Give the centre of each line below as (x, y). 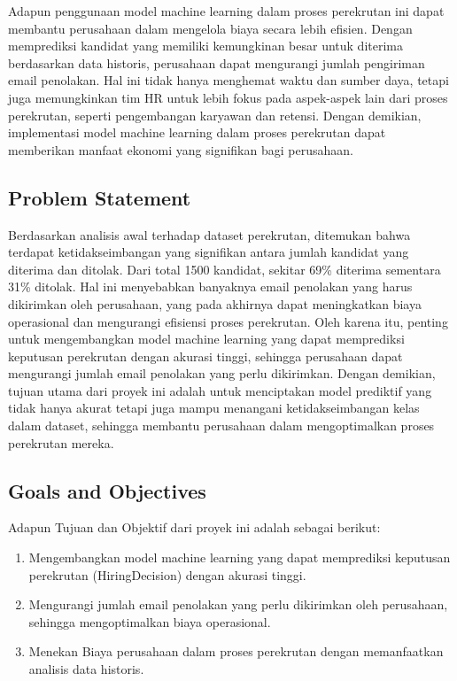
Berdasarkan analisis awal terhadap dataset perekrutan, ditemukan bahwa (209, 234)
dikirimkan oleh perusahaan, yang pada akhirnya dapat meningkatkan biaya (215, 303)
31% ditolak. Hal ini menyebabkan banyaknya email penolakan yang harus (210, 286)
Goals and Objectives (107, 490)
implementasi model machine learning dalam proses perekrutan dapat (197, 132)
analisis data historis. (86, 669)
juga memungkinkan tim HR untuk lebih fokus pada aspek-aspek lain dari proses (228, 97)
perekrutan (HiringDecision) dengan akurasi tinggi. (167, 574)
